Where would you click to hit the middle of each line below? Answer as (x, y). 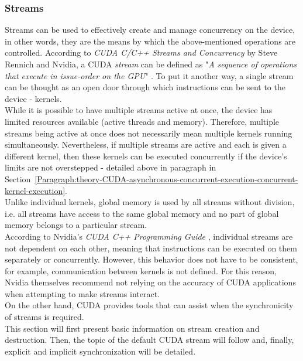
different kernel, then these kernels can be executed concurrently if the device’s (146, 156)
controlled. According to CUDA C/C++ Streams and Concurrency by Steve (141, 52)
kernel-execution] (35, 190)
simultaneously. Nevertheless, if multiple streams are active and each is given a (146, 144)
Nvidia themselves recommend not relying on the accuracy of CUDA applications (150, 282)
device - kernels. (33, 98)
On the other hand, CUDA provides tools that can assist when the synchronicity (149, 305)
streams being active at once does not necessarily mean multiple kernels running (149, 133)
